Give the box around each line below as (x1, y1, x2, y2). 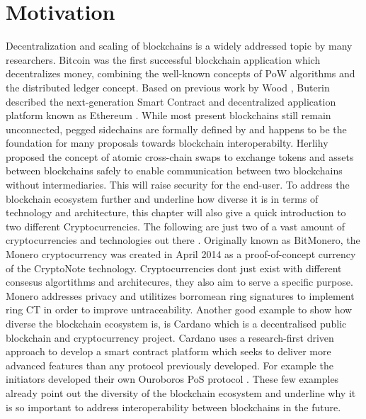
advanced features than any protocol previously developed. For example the (6, 357, 333, 372)
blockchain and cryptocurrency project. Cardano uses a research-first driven (6, 330, 334, 345)
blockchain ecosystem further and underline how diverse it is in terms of (6, 191, 319, 206)
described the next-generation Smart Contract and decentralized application (6, 94, 336, 108)
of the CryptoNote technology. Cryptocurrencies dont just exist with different (6, 260, 342, 275)
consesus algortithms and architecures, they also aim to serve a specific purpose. (6, 274, 353, 289)
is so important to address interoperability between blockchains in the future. (6, 399, 341, 414)
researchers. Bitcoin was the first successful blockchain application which (6, 52, 321, 67)
